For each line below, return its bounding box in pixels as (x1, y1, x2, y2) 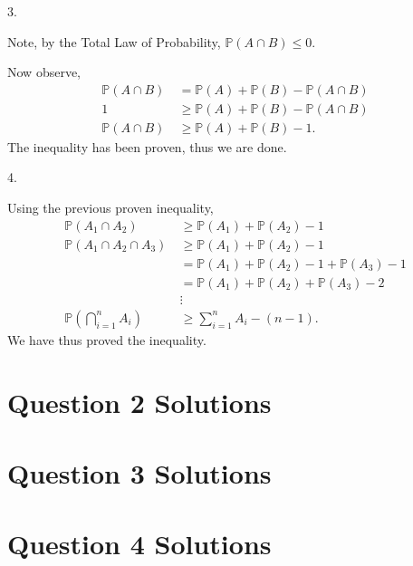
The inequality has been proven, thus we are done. (7, 137, 287, 156)
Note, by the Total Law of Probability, (7, 32, 221, 51)
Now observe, (7, 62, 81, 82)
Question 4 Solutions (7, 525, 272, 562)
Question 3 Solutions (7, 455, 272, 491)
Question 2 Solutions (7, 383, 272, 420)
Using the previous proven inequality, (7, 198, 214, 217)
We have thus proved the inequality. (7, 330, 206, 349)
